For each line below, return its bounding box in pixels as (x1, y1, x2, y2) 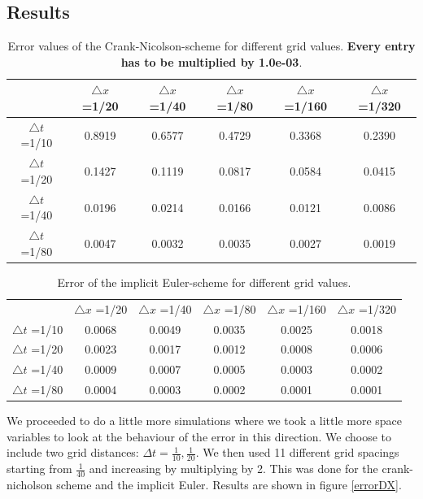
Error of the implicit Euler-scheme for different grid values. (57, 273, 351, 290)
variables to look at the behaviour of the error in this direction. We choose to (7, 427, 391, 445)
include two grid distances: (7, 444, 139, 461)
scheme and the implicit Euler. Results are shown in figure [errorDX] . (56, 475, 402, 492)
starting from (7, 460, 72, 477)
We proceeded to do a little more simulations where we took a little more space (7, 412, 403, 429)
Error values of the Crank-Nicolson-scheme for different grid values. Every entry (7, 37, 416, 54)
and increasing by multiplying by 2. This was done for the (89, 460, 378, 477)
